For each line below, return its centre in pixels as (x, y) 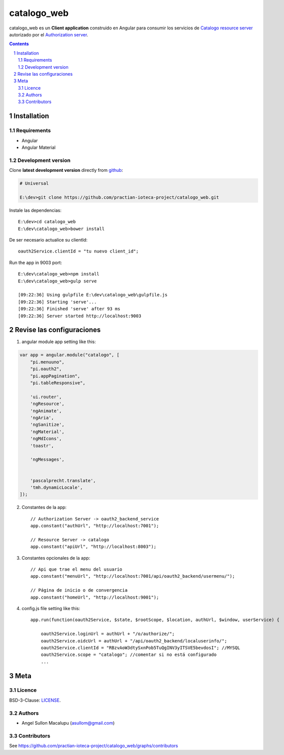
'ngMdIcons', (46, 439)
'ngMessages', (47, 460)
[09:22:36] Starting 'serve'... (57, 302)
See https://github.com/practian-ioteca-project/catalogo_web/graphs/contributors (94, 746)
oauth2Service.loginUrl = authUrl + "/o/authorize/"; (108, 634)
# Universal (34, 184)
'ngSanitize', (47, 425)
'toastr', (42, 445)
